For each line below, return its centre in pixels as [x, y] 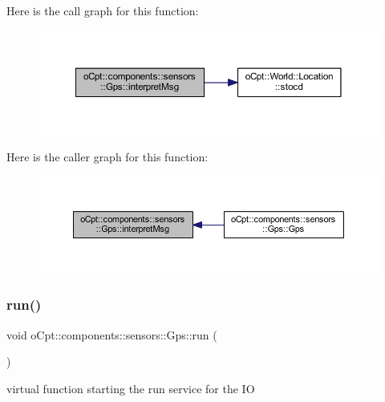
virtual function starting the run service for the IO [131, 388]
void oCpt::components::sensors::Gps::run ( [112, 334]
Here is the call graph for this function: [103, 10]
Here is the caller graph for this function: [107, 157]
